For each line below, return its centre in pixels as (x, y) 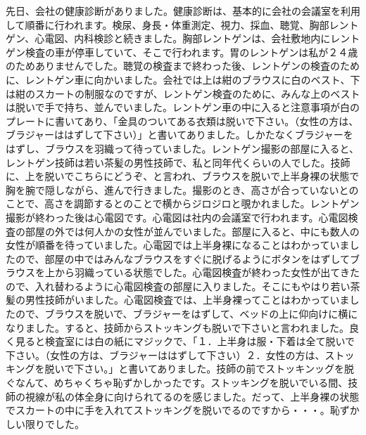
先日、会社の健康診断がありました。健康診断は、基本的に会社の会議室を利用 (183, 11)
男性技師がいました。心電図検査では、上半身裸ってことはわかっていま (187, 300)
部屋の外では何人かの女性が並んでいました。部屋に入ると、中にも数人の (192, 231)
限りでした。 (55, 423)
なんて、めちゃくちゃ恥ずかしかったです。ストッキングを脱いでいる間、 (182, 383)
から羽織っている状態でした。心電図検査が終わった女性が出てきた (207, 272)
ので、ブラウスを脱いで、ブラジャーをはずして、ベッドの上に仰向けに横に (187, 314)
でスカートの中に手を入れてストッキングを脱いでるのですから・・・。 (168, 410)
